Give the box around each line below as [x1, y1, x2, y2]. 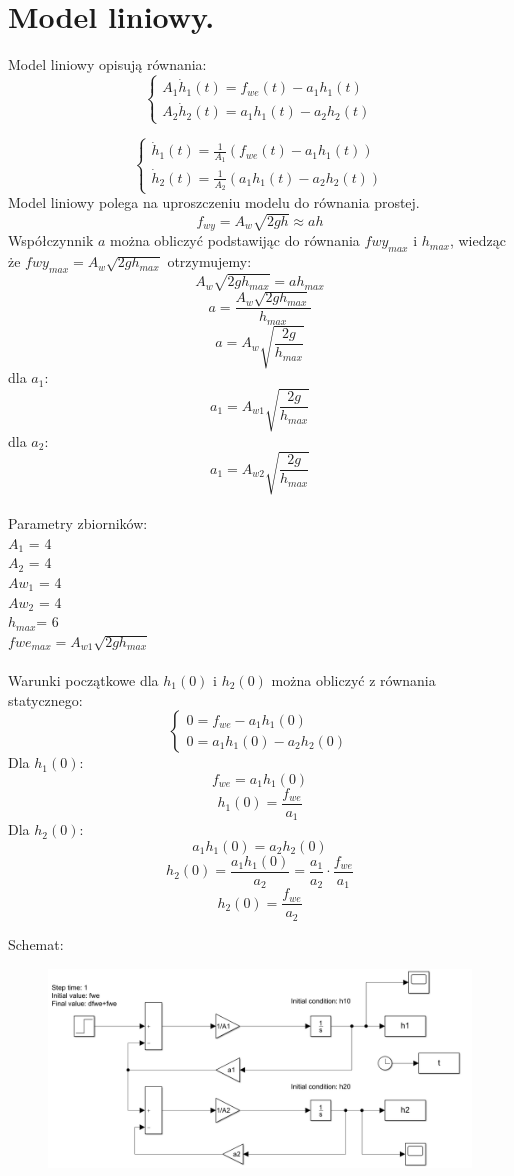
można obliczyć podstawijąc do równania [110, 230, 360, 251]
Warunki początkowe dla [8, 670, 159, 690]
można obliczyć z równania [271, 670, 436, 690]
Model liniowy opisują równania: [8, 54, 207, 75]
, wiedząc [449, 230, 506, 251]
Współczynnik [8, 230, 94, 251]
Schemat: [8, 933, 64, 954]
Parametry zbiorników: [8, 513, 148, 534]
